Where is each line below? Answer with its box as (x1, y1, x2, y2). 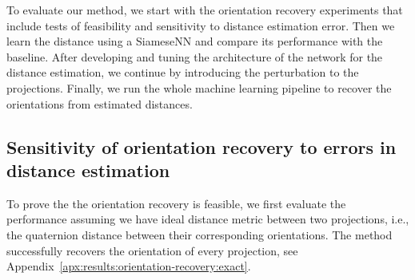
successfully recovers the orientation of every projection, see (6, 242, 298, 258)
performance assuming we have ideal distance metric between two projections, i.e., (6, 211, 409, 227)
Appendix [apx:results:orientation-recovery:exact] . (6, 258, 251, 274)
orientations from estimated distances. (6, 95, 193, 112)
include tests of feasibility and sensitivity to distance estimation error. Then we (6, 17, 395, 34)
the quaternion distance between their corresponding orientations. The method (6, 226, 393, 243)
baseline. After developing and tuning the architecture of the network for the (6, 48, 383, 65)
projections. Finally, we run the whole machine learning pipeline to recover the (6, 79, 392, 96)
